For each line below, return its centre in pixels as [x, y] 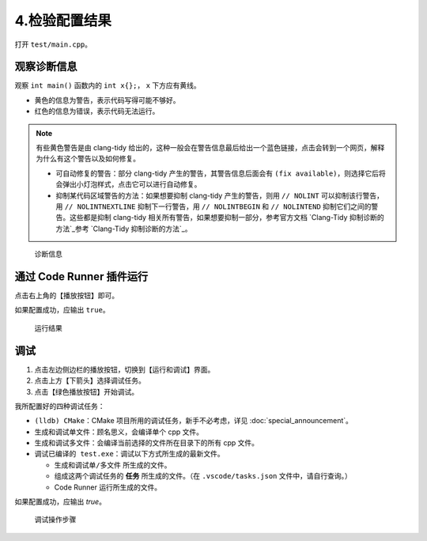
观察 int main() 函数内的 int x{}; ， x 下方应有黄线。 [108, 85]
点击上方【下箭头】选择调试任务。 [90, 380]
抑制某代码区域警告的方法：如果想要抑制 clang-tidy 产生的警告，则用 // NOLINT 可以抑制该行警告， [219, 195]
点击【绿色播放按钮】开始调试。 [86, 392]
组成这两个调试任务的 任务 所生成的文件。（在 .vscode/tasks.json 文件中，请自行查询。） [203, 476]
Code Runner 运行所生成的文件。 [108, 487]
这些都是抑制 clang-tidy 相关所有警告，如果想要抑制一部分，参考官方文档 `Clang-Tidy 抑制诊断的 [227, 218]
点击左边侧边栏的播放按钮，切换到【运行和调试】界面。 [125, 369]
